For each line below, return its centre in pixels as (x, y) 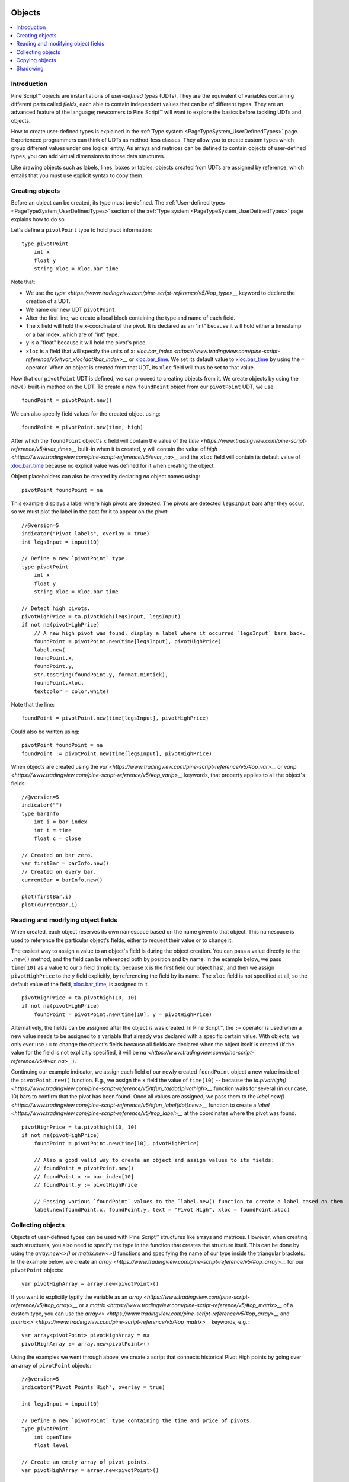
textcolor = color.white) (71, 691)
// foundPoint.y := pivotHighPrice (85, 1185)
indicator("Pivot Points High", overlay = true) (93, 1387)
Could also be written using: (45, 732)
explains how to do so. (39, 219)
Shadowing (30, 69)
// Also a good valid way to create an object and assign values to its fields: (154, 1160)
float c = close (57, 839)
